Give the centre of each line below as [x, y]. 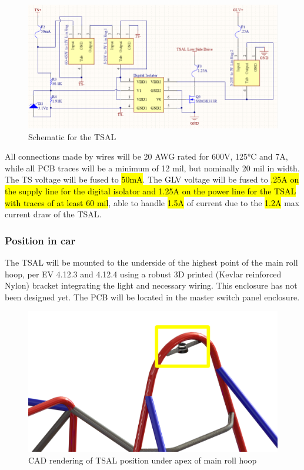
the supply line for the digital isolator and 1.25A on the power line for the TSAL [151, 191]
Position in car [40, 240]
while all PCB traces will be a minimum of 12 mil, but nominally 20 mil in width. [152, 168]
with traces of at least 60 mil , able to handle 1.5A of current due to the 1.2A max [152, 202]
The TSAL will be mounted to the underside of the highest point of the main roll [151, 262]
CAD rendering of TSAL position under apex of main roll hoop [143, 460]
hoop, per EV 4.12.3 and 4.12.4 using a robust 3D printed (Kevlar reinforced [143, 274]
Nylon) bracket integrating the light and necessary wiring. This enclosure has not [151, 285]
